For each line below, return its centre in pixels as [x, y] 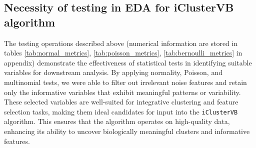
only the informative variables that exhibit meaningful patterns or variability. [122, 92]
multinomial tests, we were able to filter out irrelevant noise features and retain [125, 82]
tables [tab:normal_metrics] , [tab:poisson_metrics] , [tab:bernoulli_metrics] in [123, 53]
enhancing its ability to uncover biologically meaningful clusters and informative [127, 131]
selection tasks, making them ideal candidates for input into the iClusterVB [121, 111]
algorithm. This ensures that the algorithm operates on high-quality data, [117, 121]
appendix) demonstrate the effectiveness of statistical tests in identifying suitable [128, 62]
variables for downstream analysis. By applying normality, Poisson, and [113, 72]
